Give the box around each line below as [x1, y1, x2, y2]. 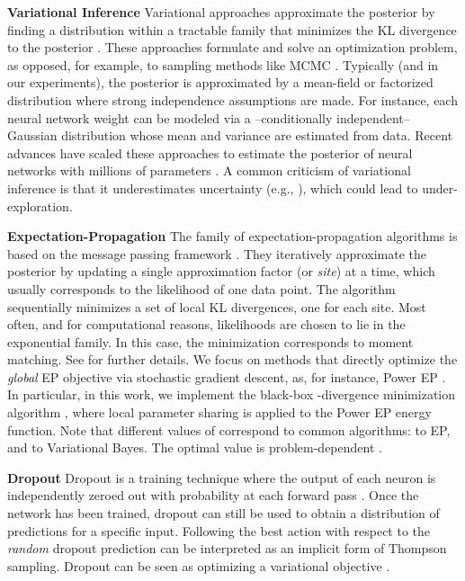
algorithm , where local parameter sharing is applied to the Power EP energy [7, 403, 432, 422]
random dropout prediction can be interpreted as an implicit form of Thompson [7, 539, 447, 558]
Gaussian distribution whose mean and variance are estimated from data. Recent [7, 126, 453, 145]
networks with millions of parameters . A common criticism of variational [7, 161, 411, 180]
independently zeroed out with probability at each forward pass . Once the [7, 486, 419, 505]
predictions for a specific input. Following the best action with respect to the [7, 521, 431, 540]
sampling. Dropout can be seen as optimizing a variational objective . [7, 556, 390, 575]
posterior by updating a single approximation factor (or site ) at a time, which [7, 262, 435, 281]
